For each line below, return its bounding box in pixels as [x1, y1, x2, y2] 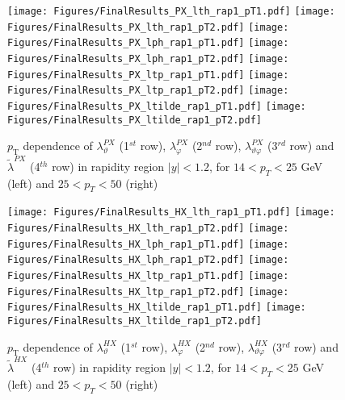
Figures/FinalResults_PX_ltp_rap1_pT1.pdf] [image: [7, 69, 289, 81]
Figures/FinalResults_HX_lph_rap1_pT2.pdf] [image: [7, 254, 289, 266]
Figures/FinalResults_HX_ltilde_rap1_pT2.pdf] [7, 315, 262, 327]
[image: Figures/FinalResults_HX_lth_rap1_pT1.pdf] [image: [7, 206, 335, 219]
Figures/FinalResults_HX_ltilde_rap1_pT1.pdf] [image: [7, 302, 306, 314]
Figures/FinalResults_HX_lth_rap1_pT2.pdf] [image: [7, 223, 289, 235]
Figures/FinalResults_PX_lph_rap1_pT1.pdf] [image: [7, 37, 289, 49]
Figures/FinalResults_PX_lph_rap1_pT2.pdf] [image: [7, 52, 289, 65]
